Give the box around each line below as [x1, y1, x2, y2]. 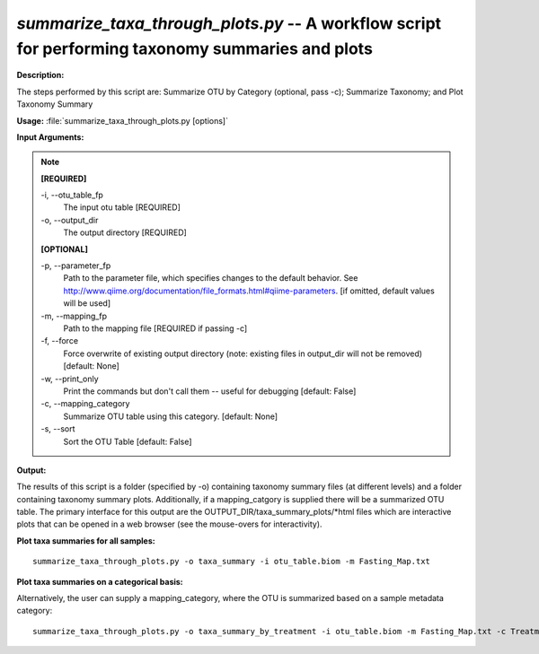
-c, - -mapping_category [40, 398, 130, 409]
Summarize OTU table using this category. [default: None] [63, 411, 278, 422]
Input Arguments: [16, 131, 84, 143]
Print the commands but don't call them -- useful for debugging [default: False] [63, 386, 357, 397]
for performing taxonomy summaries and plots [16, 39, 373, 58]
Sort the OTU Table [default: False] [63, 436, 192, 447]
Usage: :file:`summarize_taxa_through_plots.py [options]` [16, 115, 229, 126]
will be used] [63, 298, 111, 309]
